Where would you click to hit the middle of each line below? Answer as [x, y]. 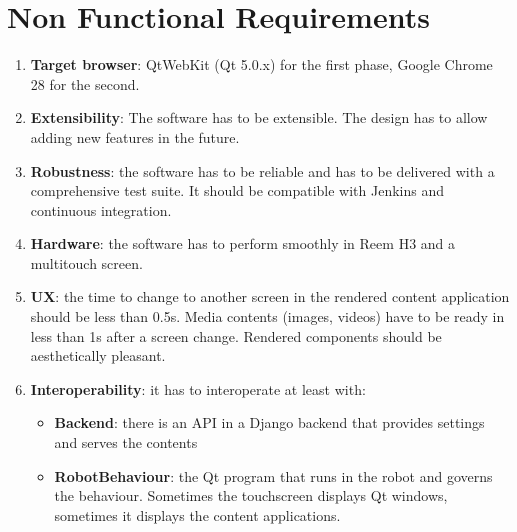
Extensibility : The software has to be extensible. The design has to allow [259, 117]
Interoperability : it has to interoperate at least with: [198, 388]
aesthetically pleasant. [98, 355]
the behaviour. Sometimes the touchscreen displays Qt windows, [251, 495]
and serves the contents [126, 442]
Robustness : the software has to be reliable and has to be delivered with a [262, 170]
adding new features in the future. [135, 136]
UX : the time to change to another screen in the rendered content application [270, 296]
